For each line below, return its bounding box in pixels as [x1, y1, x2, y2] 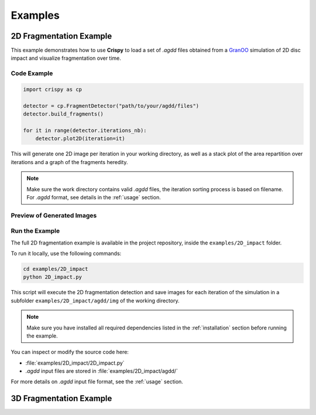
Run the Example [11, 227, 60, 235]
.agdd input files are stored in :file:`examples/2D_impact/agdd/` [25, 368, 178, 375]
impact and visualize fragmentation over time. [11, 55, 121, 62]
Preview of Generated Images [11, 211, 97, 219]
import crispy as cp [23, 86, 82, 93]
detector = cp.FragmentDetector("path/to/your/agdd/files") [23, 103, 200, 109]
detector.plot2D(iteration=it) [35, 135, 125, 142]
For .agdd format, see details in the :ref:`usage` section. [26, 193, 161, 200]
